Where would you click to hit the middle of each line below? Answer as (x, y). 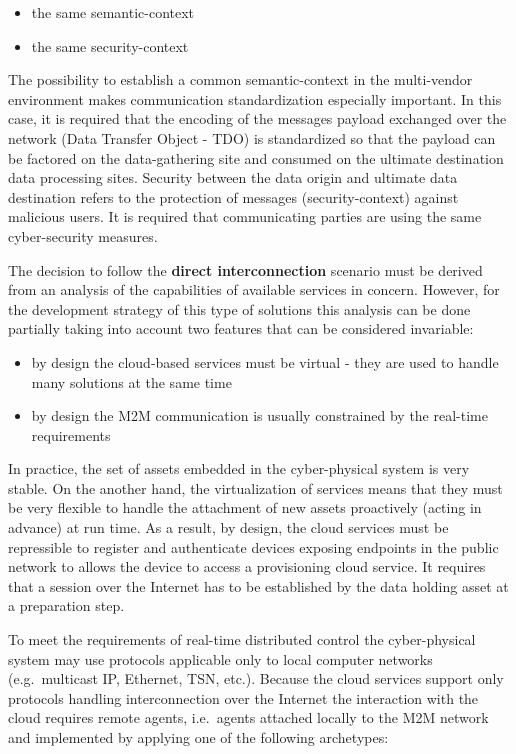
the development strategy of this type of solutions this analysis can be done (239, 308)
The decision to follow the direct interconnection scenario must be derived (245, 269)
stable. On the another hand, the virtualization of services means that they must (255, 487)
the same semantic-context (113, 12)
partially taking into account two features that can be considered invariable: (241, 328)
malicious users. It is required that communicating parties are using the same (245, 216)
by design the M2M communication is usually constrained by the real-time (259, 415)
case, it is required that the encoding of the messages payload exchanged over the (257, 118)
